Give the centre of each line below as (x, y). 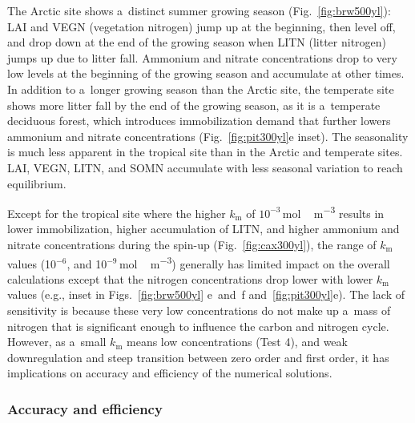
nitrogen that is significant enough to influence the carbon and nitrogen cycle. (198, 326)
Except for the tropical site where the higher (117, 213)
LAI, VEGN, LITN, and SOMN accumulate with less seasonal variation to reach (205, 167)
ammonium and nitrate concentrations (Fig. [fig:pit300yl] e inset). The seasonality (208, 136)
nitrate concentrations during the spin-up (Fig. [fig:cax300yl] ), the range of (192, 244)
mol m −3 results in (333, 212)
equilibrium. (37, 183)
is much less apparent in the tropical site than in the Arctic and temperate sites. (205, 152)
